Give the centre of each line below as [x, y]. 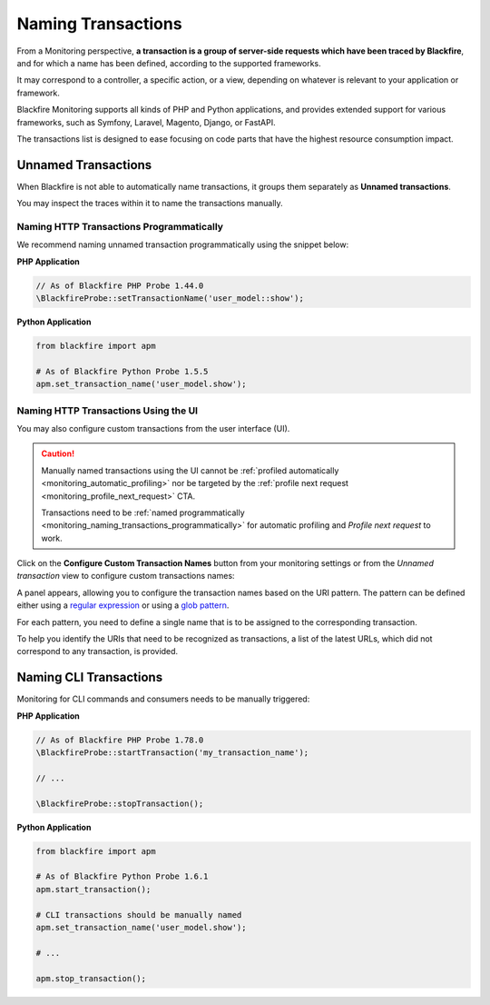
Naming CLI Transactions [90, 677]
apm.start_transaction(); [93, 889]
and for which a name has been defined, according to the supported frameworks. [169, 63]
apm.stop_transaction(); [91, 978]
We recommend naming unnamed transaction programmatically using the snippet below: [183, 244]
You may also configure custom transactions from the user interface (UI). [153, 428]
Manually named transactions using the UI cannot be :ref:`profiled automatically [190, 470]
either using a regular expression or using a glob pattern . [123, 605]
